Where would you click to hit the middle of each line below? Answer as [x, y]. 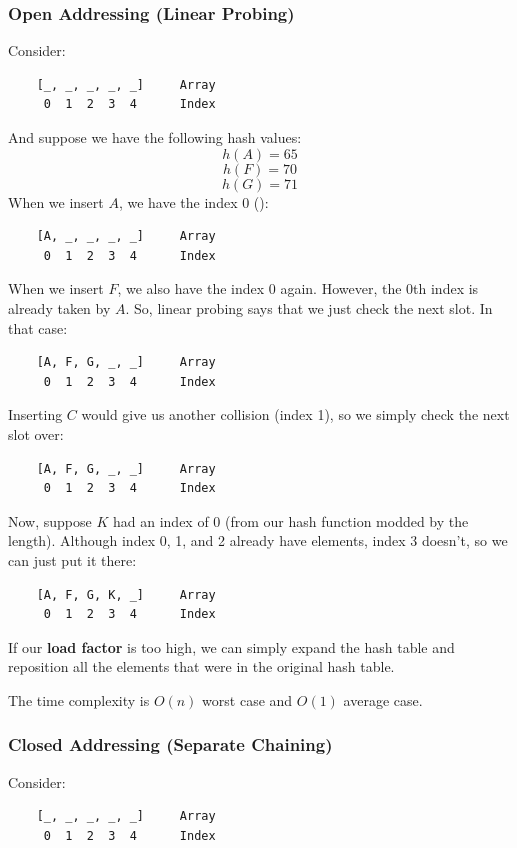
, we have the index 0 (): [193, 201]
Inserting [35, 414]
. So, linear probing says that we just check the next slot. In [309, 307]
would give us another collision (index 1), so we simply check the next [295, 414]
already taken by [59, 307]
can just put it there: [72, 559]
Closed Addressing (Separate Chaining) [170, 744]
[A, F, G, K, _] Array [126, 594]
